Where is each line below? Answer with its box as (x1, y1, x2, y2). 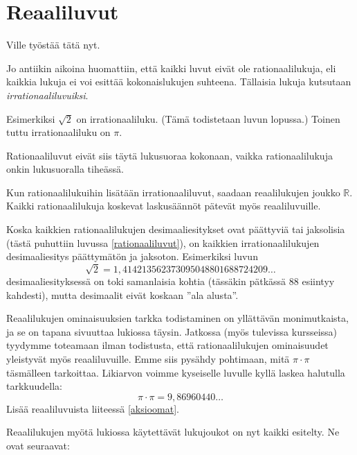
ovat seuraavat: (6, 438, 70, 452)
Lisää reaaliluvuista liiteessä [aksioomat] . (6, 401, 179, 415)
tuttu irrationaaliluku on (6, 125, 111, 139)
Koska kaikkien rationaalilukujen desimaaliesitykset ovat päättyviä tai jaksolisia (6, 222, 345, 237)
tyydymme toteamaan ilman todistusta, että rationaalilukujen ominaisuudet (6, 338, 329, 352)
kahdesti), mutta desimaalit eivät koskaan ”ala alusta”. (6, 287, 239, 302)
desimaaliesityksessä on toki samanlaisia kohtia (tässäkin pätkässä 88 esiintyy (6, 274, 335, 288)
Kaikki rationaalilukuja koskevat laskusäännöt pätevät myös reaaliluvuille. (6, 198, 321, 213)
